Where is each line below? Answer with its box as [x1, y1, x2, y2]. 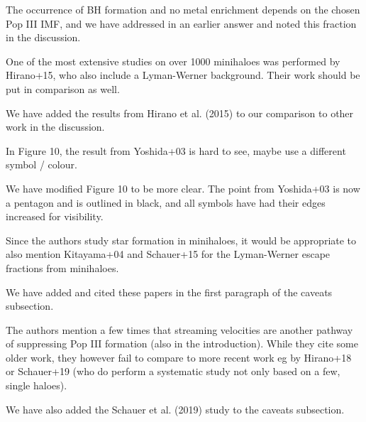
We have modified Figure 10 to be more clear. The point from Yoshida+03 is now [6, 180, 360, 195]
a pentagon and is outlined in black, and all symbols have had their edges [6, 195, 326, 210]
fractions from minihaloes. [6, 260, 119, 275]
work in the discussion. [6, 119, 105, 134]
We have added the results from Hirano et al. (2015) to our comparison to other [6, 105, 354, 120]
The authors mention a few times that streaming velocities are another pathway [6, 322, 353, 337]
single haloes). [6, 378, 67, 393]
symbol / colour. [6, 157, 77, 172]
